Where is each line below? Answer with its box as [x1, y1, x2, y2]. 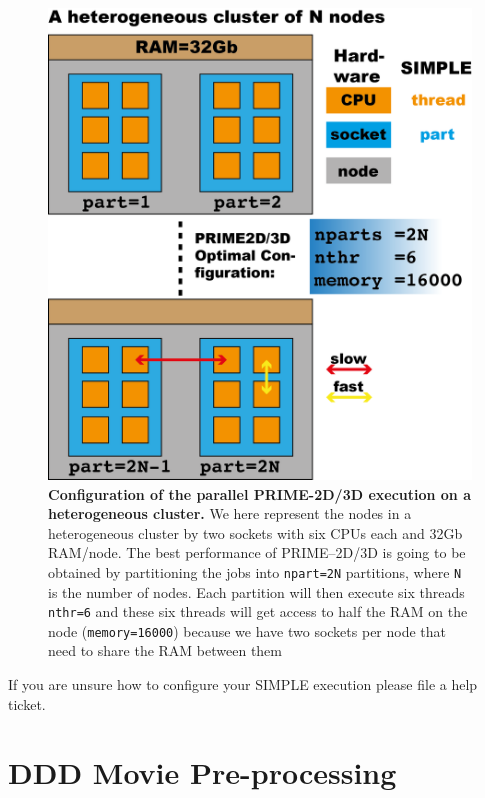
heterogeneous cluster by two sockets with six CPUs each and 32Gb [48, 522, 463, 543]
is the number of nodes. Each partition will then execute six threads [48, 581, 465, 602]
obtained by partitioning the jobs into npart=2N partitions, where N [48, 561, 462, 582]
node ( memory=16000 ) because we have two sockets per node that [48, 620, 447, 641]
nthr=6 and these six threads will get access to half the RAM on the [48, 601, 468, 622]
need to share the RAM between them [48, 640, 282, 661]
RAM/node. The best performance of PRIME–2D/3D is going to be [48, 542, 466, 563]
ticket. [8, 693, 46, 714]
